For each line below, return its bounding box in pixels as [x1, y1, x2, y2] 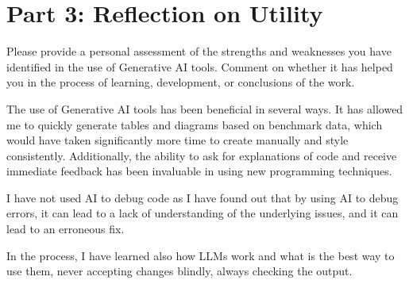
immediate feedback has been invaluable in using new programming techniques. [6, 163, 392, 179]
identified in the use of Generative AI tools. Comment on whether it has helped [6, 58, 393, 75]
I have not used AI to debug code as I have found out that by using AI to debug [6, 189, 399, 205]
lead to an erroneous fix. [6, 221, 125, 237]
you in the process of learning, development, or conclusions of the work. [6, 74, 355, 90]
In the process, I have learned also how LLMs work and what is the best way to [6, 247, 395, 263]
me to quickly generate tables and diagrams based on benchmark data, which [6, 116, 383, 132]
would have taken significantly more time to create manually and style [6, 132, 349, 148]
